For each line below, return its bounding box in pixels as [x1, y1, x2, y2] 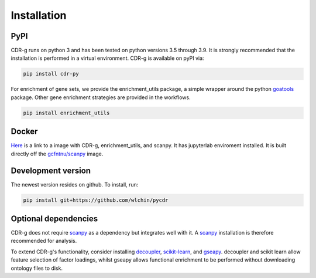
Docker [11, 127, 38, 137]
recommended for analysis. [11, 238, 77, 245]
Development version [11, 165, 91, 175]
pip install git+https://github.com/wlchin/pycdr [23, 196, 169, 204]
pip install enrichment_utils [23, 109, 110, 116]
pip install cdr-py [23, 70, 79, 77]
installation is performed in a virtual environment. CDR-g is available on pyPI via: [11, 55, 204, 62]
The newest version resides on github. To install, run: [11, 181, 139, 188]
